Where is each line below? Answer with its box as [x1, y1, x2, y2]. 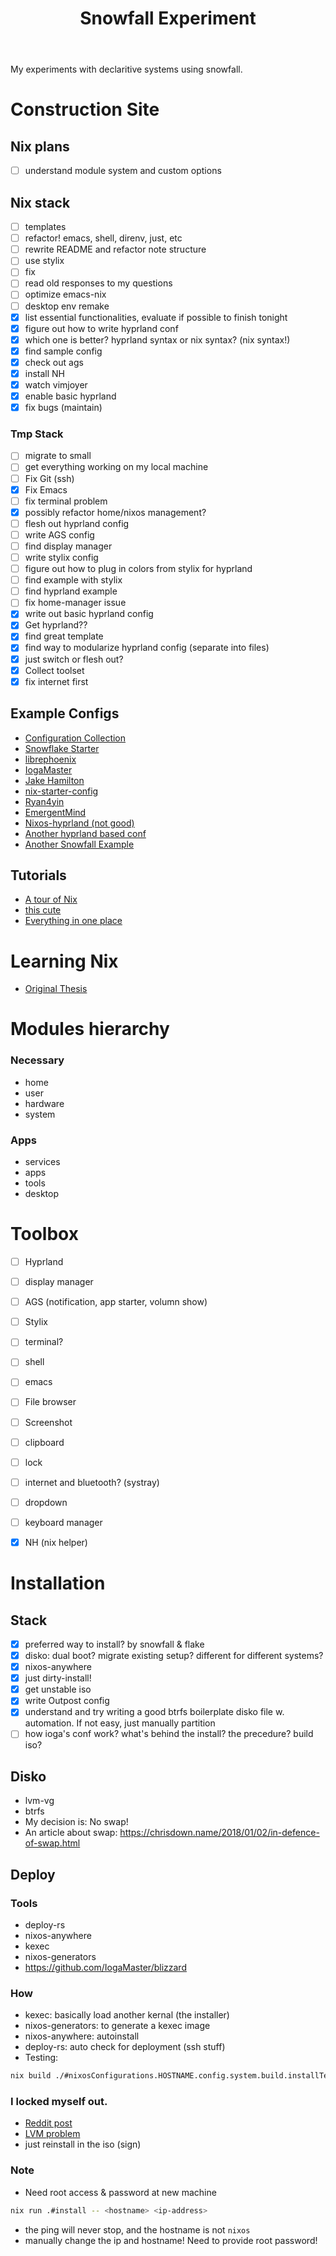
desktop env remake [24, 300, 110, 312]
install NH [24, 367, 66, 379]
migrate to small [24, 450, 92, 462]
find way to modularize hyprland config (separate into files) [24, 642, 270, 654]
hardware [24, 1097, 65, 1109]
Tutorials [10, 867, 67, 884]
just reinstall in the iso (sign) [24, 2138, 142, 2151]
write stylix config [24, 551, 99, 563]
